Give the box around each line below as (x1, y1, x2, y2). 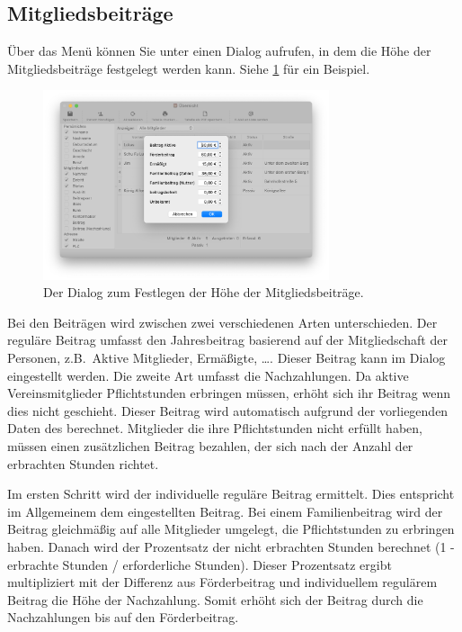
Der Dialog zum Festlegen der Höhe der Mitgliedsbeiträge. (43, 283, 364, 302)
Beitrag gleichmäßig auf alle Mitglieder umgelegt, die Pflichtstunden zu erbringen (7, 519, 455, 538)
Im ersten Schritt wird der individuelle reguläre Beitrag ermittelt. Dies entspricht (7, 484, 455, 503)
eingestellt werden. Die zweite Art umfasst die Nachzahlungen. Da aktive (7, 366, 409, 384)
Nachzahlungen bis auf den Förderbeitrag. (7, 608, 239, 627)
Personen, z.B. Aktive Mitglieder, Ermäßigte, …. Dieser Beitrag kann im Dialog (7, 348, 446, 366)
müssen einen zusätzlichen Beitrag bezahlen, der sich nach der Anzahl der (7, 436, 413, 455)
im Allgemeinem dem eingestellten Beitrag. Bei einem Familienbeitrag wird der (7, 501, 443, 520)
